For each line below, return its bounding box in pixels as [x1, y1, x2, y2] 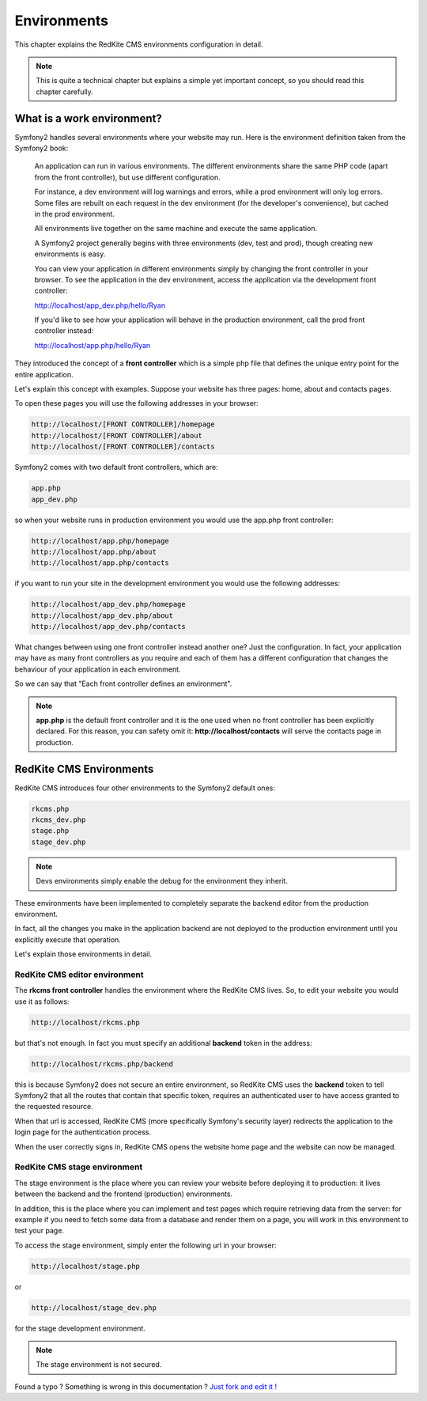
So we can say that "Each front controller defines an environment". [14, 679, 232, 688]
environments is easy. [34, 249, 106, 259]
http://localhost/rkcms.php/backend [31, 1059, 174, 1068]
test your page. [14, 1226, 65, 1236]
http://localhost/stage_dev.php [31, 1303, 157, 1312]
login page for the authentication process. [14, 1127, 152, 1137]
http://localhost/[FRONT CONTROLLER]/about [31, 431, 203, 440]
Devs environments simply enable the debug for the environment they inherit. [36, 877, 288, 886]
